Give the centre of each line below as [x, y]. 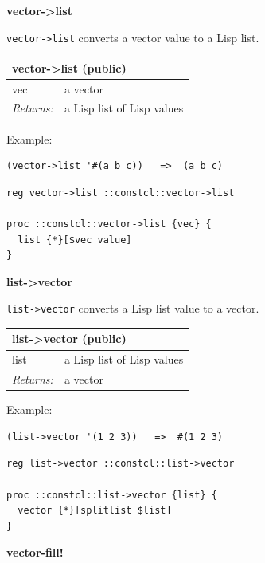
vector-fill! [35, 552]
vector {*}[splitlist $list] [95, 511]
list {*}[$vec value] [75, 240]
